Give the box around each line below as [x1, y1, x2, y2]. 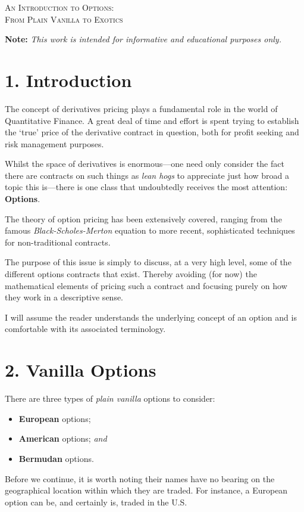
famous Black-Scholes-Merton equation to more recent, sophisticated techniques [5, 224, 295, 237]
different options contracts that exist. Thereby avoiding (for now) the [5, 268, 257, 280]
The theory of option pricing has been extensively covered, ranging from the [5, 212, 282, 225]
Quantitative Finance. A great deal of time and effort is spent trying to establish [5, 114, 299, 126]
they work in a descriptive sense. [5, 291, 124, 303]
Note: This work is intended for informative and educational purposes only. [5, 33, 281, 45]
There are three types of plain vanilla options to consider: [5, 392, 215, 405]
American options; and [18, 432, 107, 445]
